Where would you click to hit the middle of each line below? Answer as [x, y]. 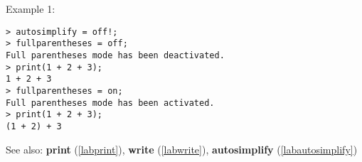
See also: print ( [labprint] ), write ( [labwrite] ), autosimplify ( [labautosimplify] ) [182, 149]
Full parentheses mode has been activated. [110, 103]
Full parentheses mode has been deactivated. [115, 55]
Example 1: [31, 9]
